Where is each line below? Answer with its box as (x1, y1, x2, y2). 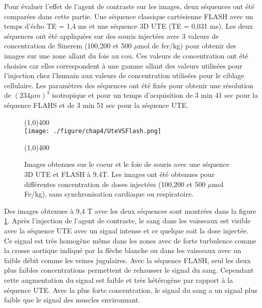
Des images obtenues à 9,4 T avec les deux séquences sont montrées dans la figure (4, 205, 256, 216)
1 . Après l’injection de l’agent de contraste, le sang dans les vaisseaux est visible (4, 215, 251, 226)
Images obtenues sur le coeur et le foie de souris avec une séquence (24, 159, 230, 169)
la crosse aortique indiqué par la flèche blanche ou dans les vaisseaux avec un (4, 245, 241, 256)
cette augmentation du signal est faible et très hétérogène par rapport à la (4, 274, 233, 285)
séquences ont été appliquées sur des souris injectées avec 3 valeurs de (4, 30, 219, 41)
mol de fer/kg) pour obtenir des (138, 40, 236, 51)
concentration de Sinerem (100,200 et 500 (4, 40, 132, 51)
